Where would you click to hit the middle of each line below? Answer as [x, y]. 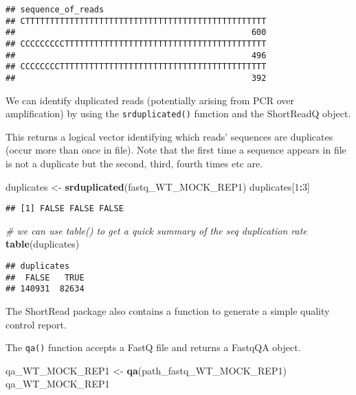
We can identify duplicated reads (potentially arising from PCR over [150, 100]
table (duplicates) [43, 244]
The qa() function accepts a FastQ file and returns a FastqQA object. [153, 347]
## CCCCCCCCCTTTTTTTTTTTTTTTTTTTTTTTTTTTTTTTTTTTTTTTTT [136, 44]
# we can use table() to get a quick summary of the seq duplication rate [156, 230]
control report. [36, 324]
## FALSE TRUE [45, 277]
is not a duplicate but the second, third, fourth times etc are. [134, 164]
